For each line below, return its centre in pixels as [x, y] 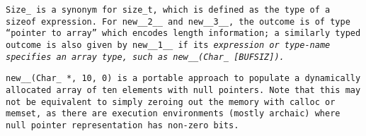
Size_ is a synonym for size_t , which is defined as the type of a [168, 10]
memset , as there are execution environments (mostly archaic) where [173, 114]
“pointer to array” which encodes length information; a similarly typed [183, 33]
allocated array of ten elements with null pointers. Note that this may [183, 90]
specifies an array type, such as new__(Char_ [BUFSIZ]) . [145, 57]
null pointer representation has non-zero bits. [122, 125]
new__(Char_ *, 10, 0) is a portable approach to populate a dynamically [183, 79]
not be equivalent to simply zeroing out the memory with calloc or [171, 102]
